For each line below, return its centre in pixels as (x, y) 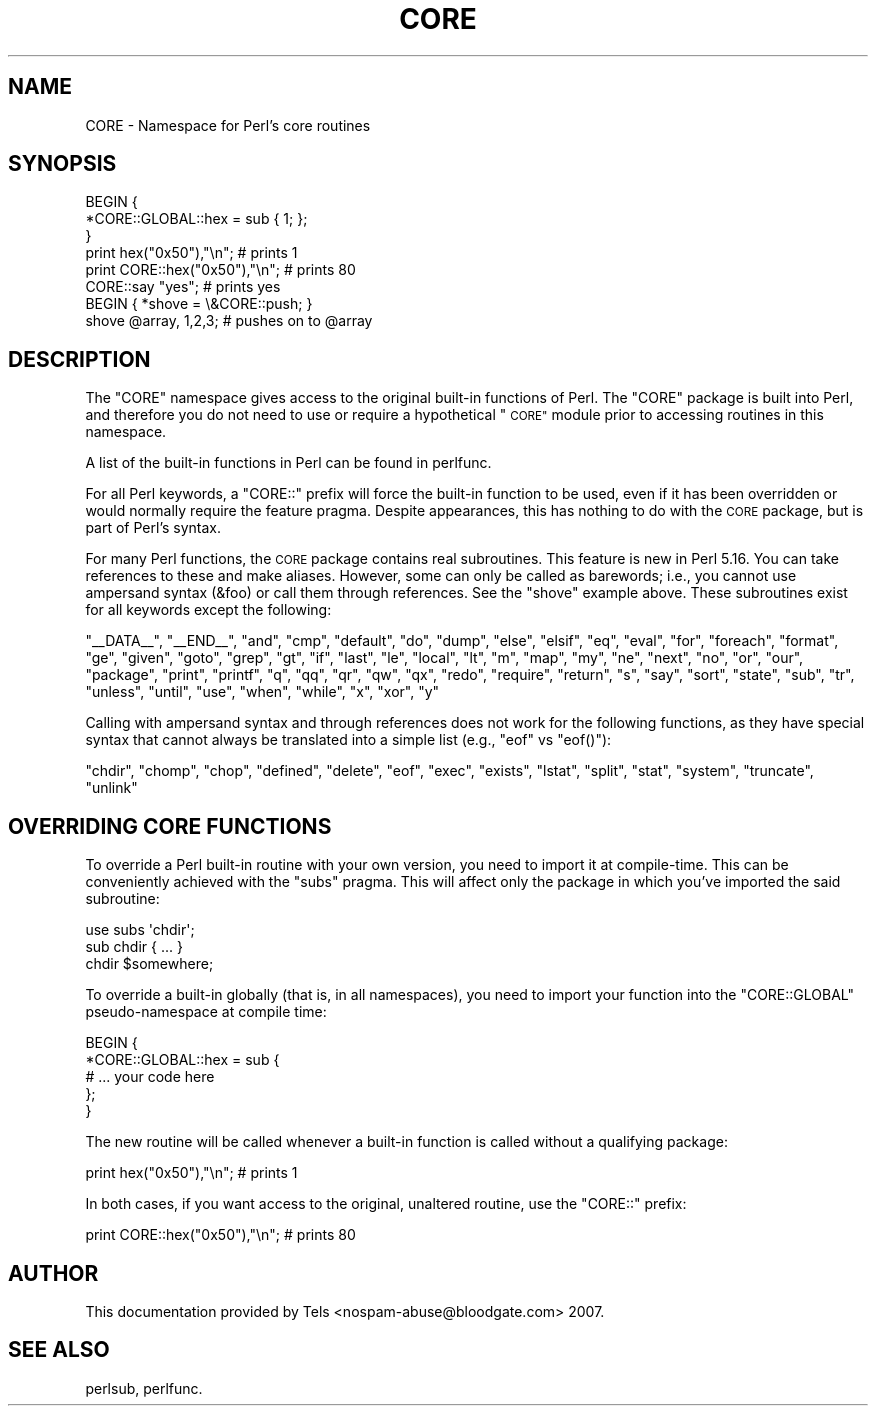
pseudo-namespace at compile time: (206, 1012)
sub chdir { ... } (134, 947)
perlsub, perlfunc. (144, 1388)
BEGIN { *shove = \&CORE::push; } (199, 304)
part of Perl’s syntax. (153, 528)
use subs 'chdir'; (140, 930)
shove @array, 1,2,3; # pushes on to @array (229, 321)
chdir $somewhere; (149, 964)
